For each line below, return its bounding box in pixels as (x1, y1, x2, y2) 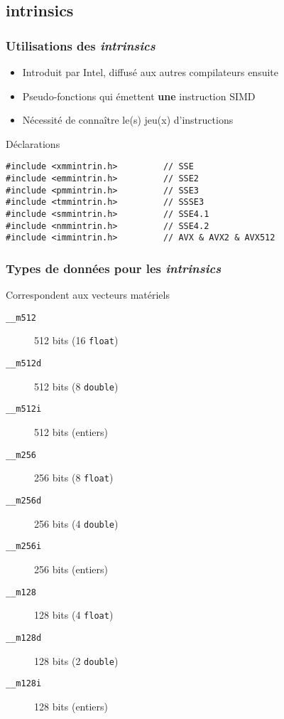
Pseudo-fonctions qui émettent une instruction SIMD (22, 88, 256, 103)
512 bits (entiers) (34, 425, 109, 440)
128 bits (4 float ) (34, 607, 114, 622)
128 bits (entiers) (34, 698, 109, 713)
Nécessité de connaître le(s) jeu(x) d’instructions (22, 112, 234, 127)
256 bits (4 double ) (34, 516, 119, 531)
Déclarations (6, 136, 60, 151)
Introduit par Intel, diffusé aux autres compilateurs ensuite (22, 65, 279, 79)
